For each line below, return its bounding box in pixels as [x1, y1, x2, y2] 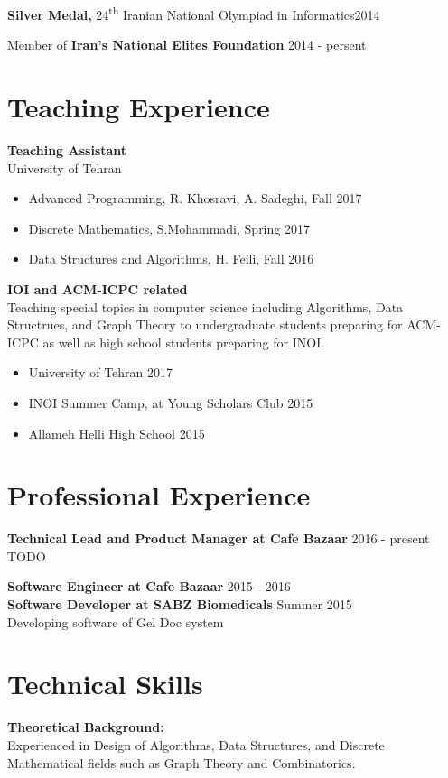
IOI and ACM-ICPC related [7, 279, 188, 298]
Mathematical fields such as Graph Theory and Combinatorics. [7, 753, 356, 772]
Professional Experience [7, 477, 311, 514]
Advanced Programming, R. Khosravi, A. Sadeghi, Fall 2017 [28, 189, 362, 208]
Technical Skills [7, 665, 203, 702]
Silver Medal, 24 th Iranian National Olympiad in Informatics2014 [7, 3, 380, 23]
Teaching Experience [7, 88, 270, 125]
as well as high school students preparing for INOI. [42, 332, 325, 351]
